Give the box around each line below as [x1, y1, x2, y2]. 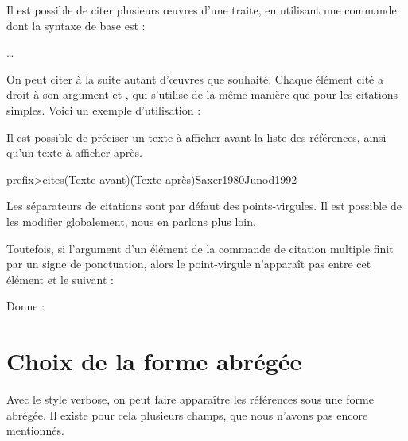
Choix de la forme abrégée [6, 345, 302, 377]
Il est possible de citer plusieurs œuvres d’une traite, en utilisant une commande [6, 2, 397, 18]
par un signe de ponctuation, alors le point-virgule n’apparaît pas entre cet [6, 256, 371, 272]
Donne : [6, 298, 45, 314]
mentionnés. [6, 422, 64, 439]
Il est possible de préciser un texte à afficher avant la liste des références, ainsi [6, 128, 387, 145]
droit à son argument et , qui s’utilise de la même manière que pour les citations [6, 86, 398, 103]
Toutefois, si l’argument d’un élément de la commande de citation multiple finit [6, 240, 394, 256]
